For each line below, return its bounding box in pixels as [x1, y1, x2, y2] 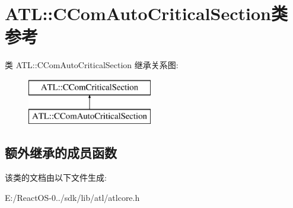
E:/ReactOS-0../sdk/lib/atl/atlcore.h [5, 191, 140, 203]
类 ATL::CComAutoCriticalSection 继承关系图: [5, 59, 179, 71]
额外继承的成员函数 [5, 143, 117, 162]
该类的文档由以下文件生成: [5, 171, 107, 184]
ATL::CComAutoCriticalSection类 [5, 1, 288, 25]
